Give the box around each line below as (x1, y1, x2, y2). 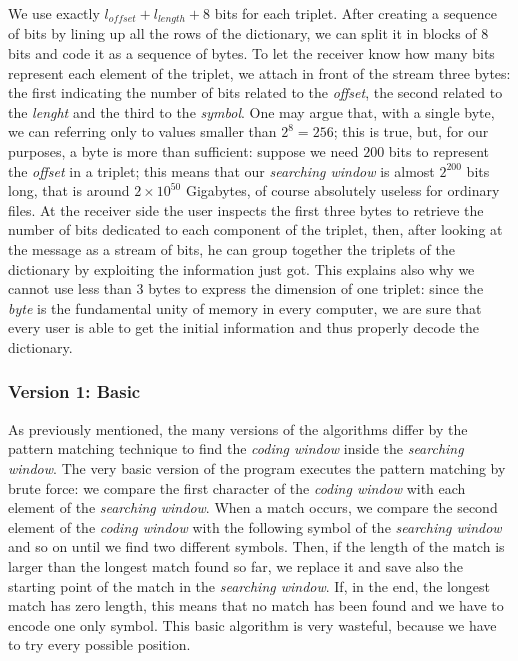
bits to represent (388, 141, 490, 162)
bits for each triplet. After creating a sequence (214, 3, 498, 23)
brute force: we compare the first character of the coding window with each (8, 477, 466, 498)
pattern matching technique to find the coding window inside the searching (8, 438, 464, 459)
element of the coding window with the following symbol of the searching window (8, 516, 502, 537)
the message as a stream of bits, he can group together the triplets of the (8, 238, 456, 259)
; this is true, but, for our (333, 121, 489, 142)
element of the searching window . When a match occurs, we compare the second (8, 497, 498, 518)
